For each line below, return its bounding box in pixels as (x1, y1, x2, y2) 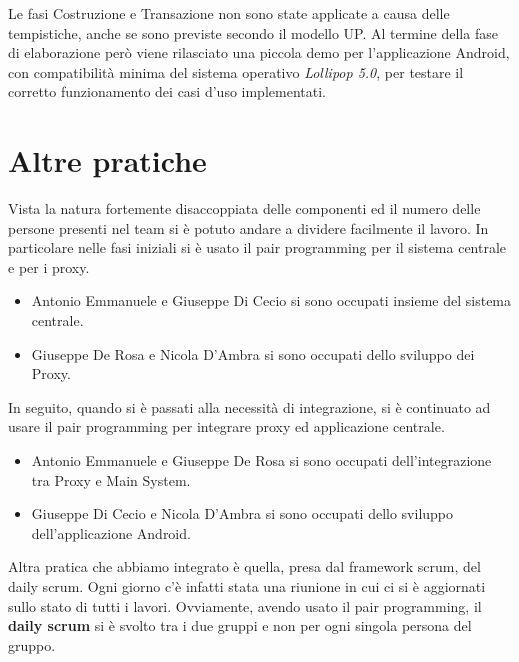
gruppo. (8, 634, 56, 655)
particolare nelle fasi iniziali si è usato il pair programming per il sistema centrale (8, 237, 507, 258)
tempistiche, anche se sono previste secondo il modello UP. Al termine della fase (8, 22, 498, 43)
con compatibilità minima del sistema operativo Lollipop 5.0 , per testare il (8, 61, 464, 82)
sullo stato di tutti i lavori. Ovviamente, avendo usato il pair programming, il (8, 595, 482, 616)
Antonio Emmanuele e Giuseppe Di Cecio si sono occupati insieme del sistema (31, 290, 512, 311)
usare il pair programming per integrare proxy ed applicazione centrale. (8, 416, 445, 437)
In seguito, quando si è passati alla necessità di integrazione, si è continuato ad (8, 396, 491, 417)
